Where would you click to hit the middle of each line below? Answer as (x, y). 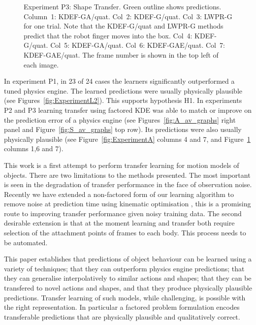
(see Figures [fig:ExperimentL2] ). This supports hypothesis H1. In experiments (123, 100)
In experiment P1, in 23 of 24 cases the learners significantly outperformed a (119, 81)
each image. (41, 64)
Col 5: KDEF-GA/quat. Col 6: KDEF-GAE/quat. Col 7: (138, 45)
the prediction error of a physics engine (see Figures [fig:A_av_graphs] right (120, 119)
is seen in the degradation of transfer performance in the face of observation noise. (128, 184)
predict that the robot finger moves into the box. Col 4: (108, 35)
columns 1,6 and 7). (34, 148)
